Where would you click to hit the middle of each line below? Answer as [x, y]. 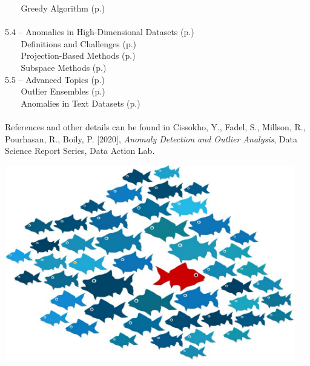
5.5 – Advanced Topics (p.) [55, 79]
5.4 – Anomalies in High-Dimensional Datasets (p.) [100, 32]
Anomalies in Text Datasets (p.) [81, 103]
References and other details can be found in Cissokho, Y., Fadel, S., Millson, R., [155, 126]
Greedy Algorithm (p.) [63, 8]
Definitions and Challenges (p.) [78, 43]
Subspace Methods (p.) [64, 67]
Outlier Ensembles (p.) [63, 91]
